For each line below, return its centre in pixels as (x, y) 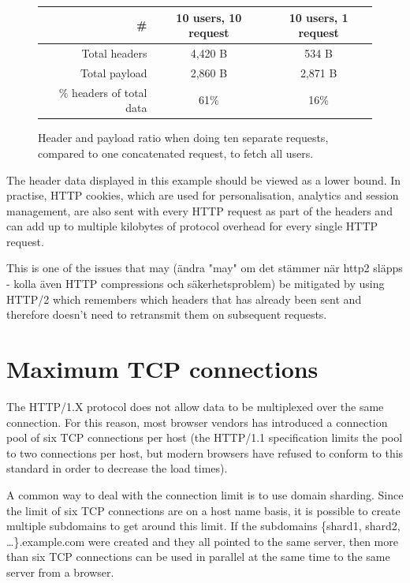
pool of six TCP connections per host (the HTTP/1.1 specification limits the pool (205, 437)
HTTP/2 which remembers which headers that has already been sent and (184, 299)
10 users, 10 (209, 17)
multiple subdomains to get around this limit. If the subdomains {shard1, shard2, (203, 526)
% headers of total (103, 92)
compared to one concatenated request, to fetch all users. (176, 153)
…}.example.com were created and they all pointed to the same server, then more (202, 541)
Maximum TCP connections (162, 369)
